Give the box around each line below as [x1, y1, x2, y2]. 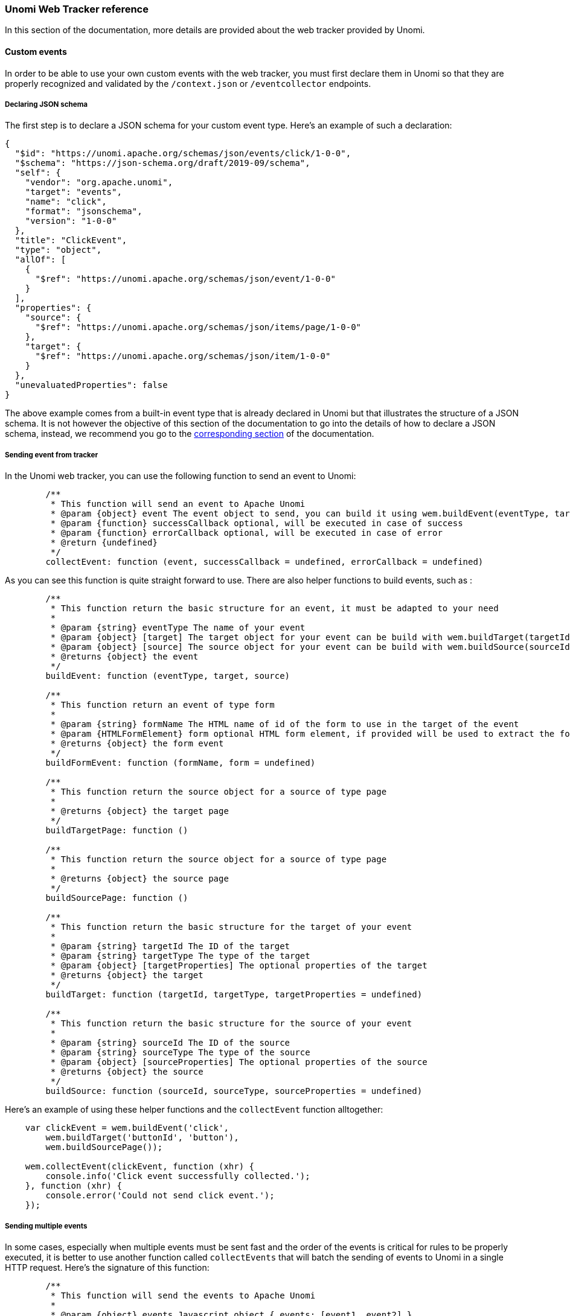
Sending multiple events [5, 1221, 88, 1230]
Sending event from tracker [5, 450, 98, 459]
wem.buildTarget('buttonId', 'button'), [45, 1133, 239, 1143]
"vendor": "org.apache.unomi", [25, 177, 173, 188]
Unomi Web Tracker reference [5, 3, 149, 15]
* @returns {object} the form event [50, 739, 224, 749]
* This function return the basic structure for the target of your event [50, 922, 412, 932]
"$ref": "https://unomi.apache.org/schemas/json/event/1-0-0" [35, 274, 336, 284]
